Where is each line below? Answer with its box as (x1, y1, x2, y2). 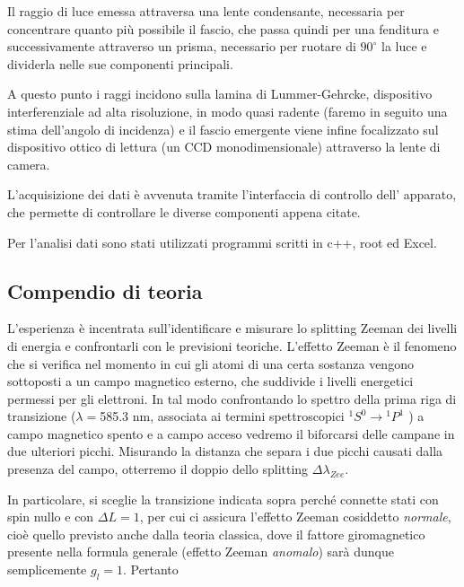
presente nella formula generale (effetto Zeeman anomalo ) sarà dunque (7, 542, 394, 561)
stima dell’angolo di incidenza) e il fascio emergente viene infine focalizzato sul (7, 119, 439, 138)
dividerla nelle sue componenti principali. (7, 54, 233, 73)
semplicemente (7, 560, 87, 579)
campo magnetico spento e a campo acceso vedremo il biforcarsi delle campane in (7, 424, 455, 442)
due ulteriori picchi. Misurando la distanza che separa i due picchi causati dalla (7, 442, 443, 460)
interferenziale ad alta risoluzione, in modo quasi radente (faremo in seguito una (7, 101, 448, 120)
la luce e (381, 37, 427, 56)
